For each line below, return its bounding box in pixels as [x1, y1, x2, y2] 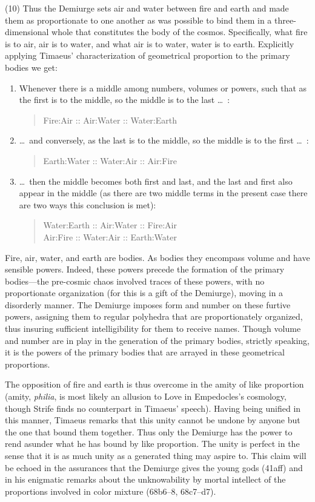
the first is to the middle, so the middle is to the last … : [19, 93, 230, 106]
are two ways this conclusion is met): [19, 198, 156, 211]
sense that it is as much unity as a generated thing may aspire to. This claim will [5, 449, 307, 461]
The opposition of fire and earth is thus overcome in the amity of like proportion [5, 378, 304, 391]
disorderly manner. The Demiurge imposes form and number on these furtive [5, 298, 291, 311]
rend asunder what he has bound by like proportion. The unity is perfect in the [5, 437, 300, 450]
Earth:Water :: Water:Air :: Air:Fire [43, 154, 177, 167]
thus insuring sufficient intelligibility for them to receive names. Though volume [5, 322, 301, 335]
